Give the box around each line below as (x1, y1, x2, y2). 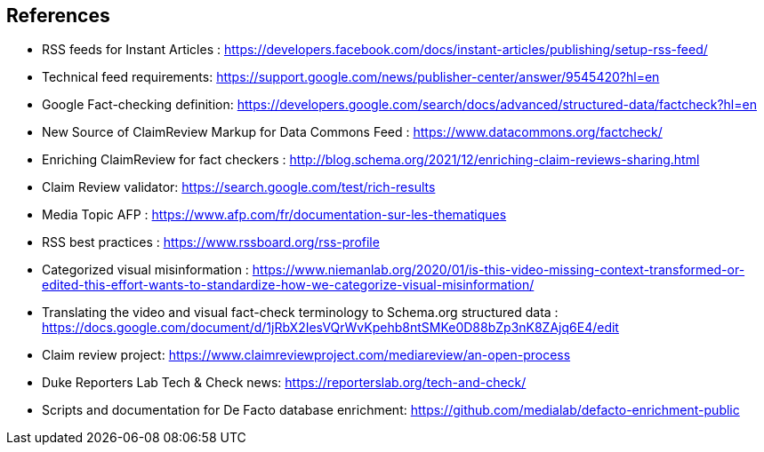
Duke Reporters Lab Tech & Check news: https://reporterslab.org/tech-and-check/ (42, 375, 527, 391)
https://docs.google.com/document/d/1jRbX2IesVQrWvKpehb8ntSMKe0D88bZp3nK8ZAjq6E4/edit (42, 320, 619, 336)
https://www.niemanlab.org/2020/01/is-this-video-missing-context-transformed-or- (252, 262, 745, 278)
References (6, 4, 110, 27)
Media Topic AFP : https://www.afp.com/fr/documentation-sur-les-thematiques (42, 207, 507, 223)
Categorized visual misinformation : (42, 262, 249, 278)
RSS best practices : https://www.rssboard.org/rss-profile (42, 234, 380, 250)
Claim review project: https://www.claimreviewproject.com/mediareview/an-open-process (42, 347, 571, 363)
